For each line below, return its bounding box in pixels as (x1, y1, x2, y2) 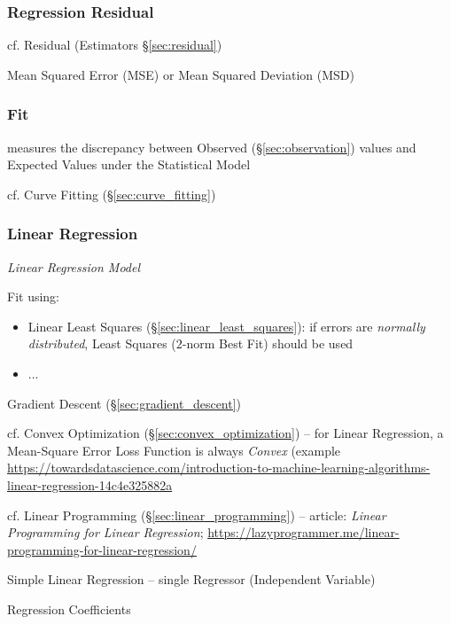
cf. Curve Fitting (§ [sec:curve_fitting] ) (7, 184, 216, 203)
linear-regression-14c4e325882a (7, 475, 173, 494)
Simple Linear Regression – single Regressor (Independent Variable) (7, 570, 376, 589)
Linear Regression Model (7, 257, 140, 276)
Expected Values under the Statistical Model (7, 155, 251, 174)
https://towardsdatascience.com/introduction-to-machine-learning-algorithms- (7, 458, 431, 477)
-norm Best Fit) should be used (182, 334, 354, 353)
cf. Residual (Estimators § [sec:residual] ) (7, 35, 222, 54)
